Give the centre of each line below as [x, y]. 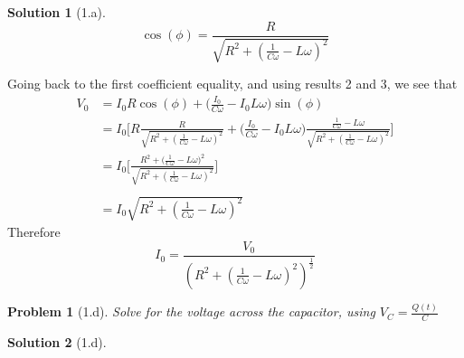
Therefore [34, 232]
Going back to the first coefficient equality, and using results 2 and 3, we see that [232, 84]
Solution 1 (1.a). [57, 12]
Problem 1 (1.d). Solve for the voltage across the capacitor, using [191, 311]
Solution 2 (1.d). [57, 342]
